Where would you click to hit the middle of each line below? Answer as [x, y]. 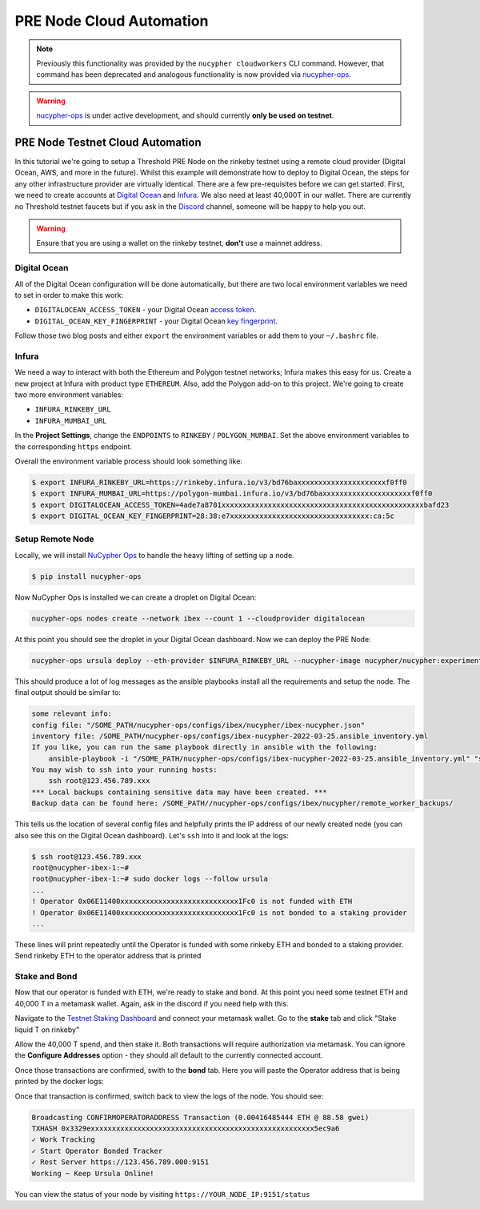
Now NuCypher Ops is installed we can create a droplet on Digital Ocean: [136, 597]
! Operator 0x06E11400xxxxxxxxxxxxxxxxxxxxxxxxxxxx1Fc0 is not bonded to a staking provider [219, 912]
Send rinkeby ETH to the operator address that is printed [108, 956]
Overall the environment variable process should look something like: [129, 461]
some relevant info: [72, 714]
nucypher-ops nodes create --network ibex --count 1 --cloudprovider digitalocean [198, 618]
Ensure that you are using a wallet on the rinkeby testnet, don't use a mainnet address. [180, 243]
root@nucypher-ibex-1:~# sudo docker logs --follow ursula [150, 879]
